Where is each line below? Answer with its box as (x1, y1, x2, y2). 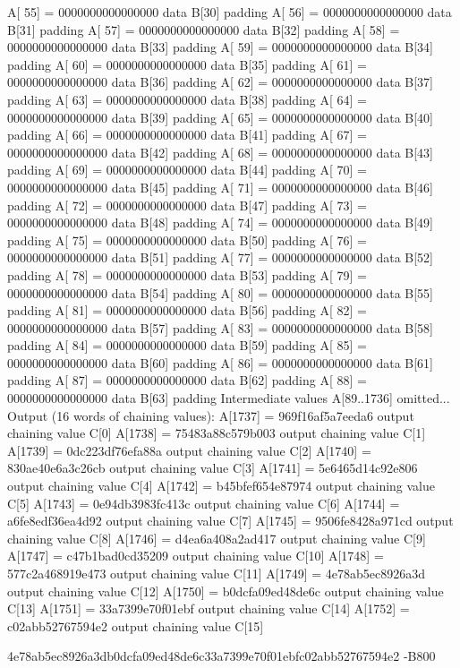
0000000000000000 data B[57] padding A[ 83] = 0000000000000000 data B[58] (7, 318, 434, 337)
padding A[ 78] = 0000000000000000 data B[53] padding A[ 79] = (7, 265, 367, 284)
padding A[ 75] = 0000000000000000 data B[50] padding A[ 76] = (7, 230, 367, 249)
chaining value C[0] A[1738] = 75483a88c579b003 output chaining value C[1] (7, 424, 426, 442)
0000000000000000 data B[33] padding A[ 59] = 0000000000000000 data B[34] (7, 38, 434, 56)
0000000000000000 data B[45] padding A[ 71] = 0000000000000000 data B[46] (7, 177, 434, 196)
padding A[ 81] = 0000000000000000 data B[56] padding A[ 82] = (7, 301, 367, 320)
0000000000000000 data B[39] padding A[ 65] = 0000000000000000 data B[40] (7, 107, 434, 126)
